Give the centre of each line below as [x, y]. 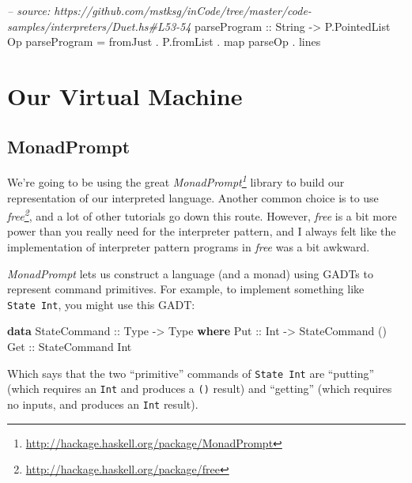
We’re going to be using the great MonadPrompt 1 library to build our [176, 181]
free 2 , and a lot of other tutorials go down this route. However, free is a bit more [202, 215]
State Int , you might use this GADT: [101, 304]
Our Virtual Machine [125, 95]
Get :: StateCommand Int [70, 347]
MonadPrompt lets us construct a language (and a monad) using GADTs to [190, 273]
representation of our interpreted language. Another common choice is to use [193, 197]
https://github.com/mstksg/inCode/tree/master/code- [183, 10]
